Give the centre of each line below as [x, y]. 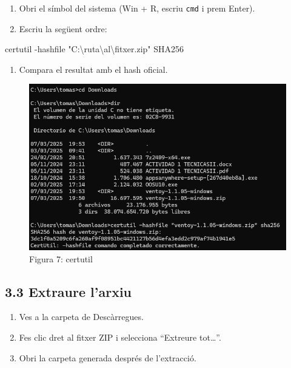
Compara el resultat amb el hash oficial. [93, 69]
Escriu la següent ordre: [63, 28]
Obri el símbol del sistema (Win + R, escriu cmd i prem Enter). [137, 8]
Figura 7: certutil [61, 258]
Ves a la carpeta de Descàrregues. [81, 317]
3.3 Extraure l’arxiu [69, 291]
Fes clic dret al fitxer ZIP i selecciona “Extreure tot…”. [120, 337]
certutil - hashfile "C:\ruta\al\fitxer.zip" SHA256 [95, 49]
